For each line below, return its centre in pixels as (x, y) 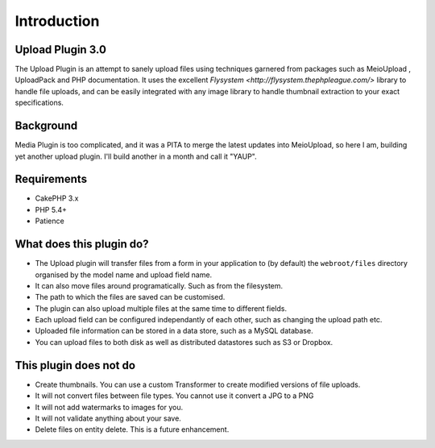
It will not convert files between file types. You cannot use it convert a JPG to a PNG (174, 396)
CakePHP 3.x (57, 198)
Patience (50, 221)
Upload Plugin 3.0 (60, 50)
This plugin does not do (75, 365)
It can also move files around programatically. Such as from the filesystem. (159, 285)
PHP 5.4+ (51, 209)
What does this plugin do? (82, 245)
